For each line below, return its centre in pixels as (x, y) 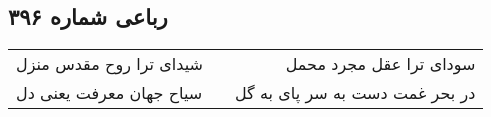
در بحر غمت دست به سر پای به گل (355, 93)
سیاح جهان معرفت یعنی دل (109, 93)
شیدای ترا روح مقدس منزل (109, 64)
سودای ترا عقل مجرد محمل (380, 64)
